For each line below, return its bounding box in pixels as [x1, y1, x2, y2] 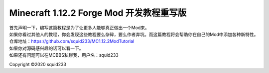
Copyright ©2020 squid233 [9, 61, 67, 67]
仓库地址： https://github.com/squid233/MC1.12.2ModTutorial [9, 38, 134, 44]
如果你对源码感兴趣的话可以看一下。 [9, 45, 84, 51]
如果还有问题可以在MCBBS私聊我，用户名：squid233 [9, 52, 119, 58]
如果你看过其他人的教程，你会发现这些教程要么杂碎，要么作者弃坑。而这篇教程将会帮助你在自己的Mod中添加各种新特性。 [9, 31, 259, 37]
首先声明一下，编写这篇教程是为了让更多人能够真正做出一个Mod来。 [9, 25, 149, 31]
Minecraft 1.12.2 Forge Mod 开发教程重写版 [9, 7, 187, 18]
